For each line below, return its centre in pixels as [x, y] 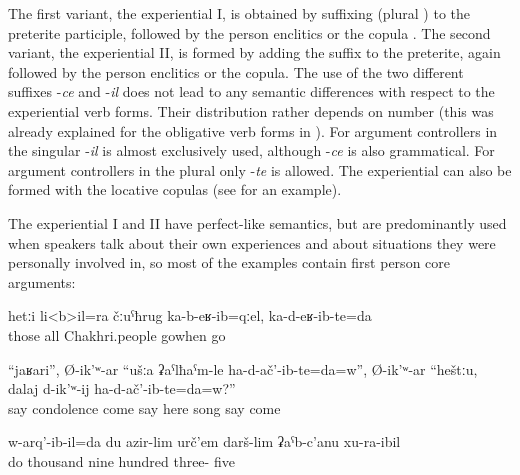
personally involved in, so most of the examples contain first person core [229, 262]
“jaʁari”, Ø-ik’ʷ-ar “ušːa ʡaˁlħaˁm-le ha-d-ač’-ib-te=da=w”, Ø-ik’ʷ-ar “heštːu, [243, 368]
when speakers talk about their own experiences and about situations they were [252, 242]
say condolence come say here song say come [144, 407]
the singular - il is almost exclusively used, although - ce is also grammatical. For [251, 150]
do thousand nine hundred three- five [121, 460]
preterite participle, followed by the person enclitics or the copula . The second [249, 32]
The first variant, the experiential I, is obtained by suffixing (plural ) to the [239, 13]
